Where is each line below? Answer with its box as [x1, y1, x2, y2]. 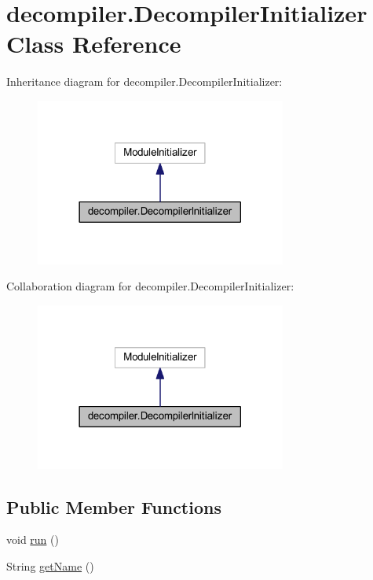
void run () [6, 531, 59, 548]
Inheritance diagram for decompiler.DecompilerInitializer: [6, 73, 283, 90]
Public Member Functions [6, 494, 221, 519]
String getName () [6, 558, 94, 574]
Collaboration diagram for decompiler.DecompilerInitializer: [6, 278, 294, 294]
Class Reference [6, 28, 181, 60]
